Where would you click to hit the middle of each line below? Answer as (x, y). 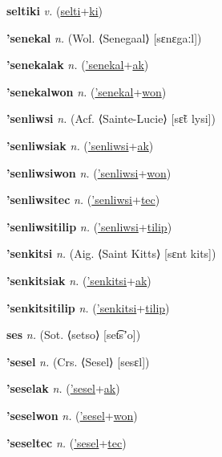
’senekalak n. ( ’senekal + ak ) (78, 65)
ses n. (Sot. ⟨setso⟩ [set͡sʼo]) (74, 335)
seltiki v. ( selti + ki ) (55, 10)
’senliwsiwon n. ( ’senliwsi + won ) (89, 172)
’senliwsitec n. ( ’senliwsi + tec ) (83, 200)
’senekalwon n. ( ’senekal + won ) (87, 91)
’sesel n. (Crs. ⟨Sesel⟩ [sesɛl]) (78, 361)
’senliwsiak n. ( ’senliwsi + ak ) (80, 145)
